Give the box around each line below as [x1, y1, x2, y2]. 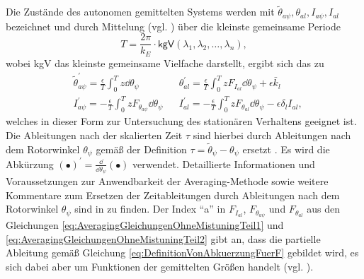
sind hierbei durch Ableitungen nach [193, 127, 351, 142]
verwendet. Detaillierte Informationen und [132, 156, 315, 171]
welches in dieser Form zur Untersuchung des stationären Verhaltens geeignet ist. [6, 114, 357, 129]
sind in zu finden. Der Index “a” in [74, 201, 226, 216]
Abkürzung [6, 156, 54, 171]
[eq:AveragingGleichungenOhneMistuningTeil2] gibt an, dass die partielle [6, 231, 321, 246]
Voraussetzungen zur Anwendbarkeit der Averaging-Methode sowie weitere [6, 173, 329, 188]
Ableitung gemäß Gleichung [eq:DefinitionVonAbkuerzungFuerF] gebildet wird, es [6, 245, 359, 260]
